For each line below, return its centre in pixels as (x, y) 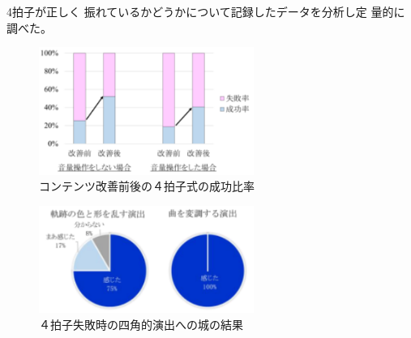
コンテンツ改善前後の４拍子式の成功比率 (147, 186)
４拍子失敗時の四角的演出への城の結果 (141, 324)
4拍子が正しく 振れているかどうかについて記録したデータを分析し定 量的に (206, 11)
